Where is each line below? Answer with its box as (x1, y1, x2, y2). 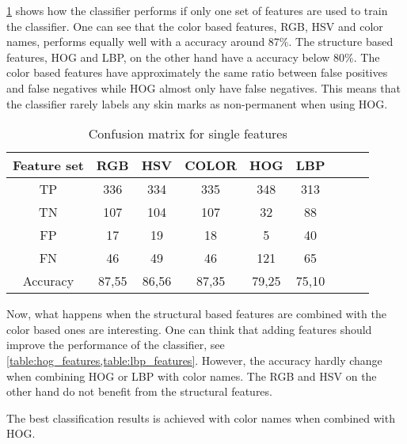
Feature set (13, 156, 84, 175)
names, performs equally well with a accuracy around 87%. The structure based (6, 33, 394, 50)
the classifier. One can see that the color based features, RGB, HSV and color (6, 17, 383, 34)
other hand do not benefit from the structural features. (6, 383, 272, 400)
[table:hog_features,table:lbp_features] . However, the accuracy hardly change (6, 351, 382, 368)
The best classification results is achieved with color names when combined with (6, 409, 395, 426)
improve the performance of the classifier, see (6, 336, 225, 353)
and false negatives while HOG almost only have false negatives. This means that (6, 79, 401, 96)
